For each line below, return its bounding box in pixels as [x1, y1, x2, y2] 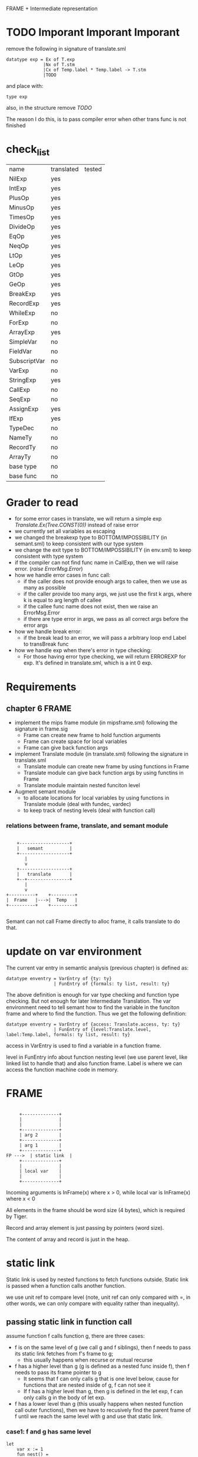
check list [6, 143, 50, 158]
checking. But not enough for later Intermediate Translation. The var [6, 997, 171, 1004]
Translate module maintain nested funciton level [23, 782, 140, 789]
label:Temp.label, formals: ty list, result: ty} [6, 1032, 131, 1037]
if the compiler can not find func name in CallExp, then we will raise [14, 559, 179, 566]
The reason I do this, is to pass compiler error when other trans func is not [6, 115, 187, 123]
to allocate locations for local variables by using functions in [23, 794, 170, 801]
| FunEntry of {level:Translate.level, [53, 1026, 151, 1032]
